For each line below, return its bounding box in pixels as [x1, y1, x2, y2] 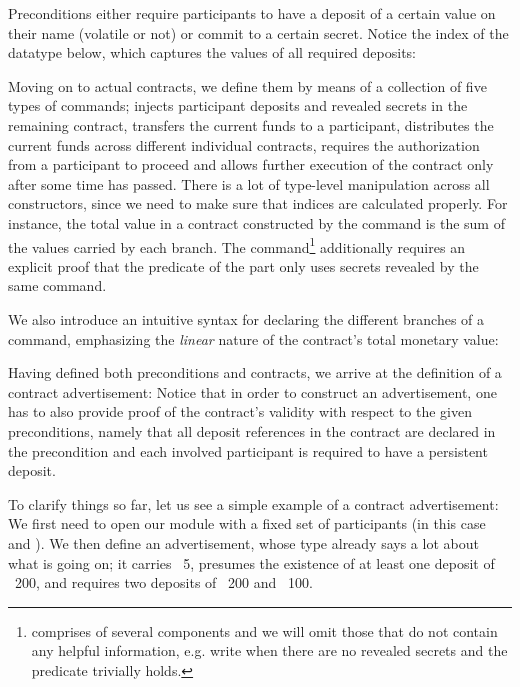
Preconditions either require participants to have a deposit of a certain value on [8, 3, 496, 23]
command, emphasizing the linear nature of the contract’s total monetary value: [8, 328, 499, 349]
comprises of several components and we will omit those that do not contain [31, 620, 498, 641]
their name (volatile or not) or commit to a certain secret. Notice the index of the [8, 22, 509, 43]
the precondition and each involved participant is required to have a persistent [8, 440, 488, 461]
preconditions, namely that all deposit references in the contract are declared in [8, 420, 496, 441]
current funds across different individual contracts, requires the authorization [8, 134, 480, 155]
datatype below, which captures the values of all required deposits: [8, 42, 416, 63]
